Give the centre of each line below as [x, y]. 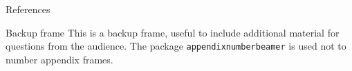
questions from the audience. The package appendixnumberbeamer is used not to [176, 46]
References [28, 9]
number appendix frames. [59, 59]
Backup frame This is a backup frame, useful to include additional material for [173, 32]
